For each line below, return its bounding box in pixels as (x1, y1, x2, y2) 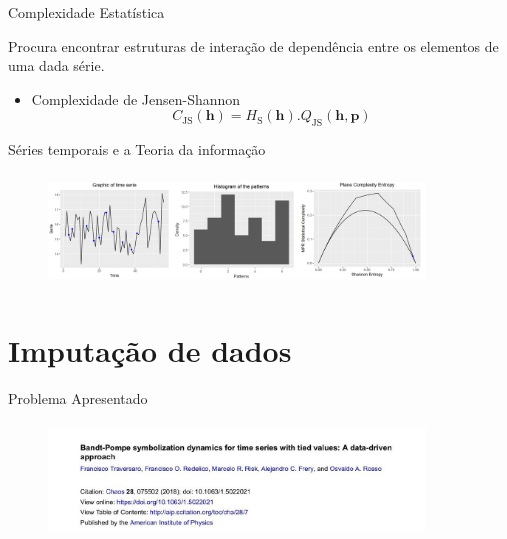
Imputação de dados (8, 329, 292, 370)
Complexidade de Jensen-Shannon (31, 88, 241, 109)
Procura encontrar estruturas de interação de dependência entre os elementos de (8, 35, 499, 56)
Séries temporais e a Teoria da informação (8, 139, 266, 160)
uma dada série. (8, 55, 105, 76)
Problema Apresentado (8, 387, 148, 408)
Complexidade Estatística (8, 2, 165, 22)
